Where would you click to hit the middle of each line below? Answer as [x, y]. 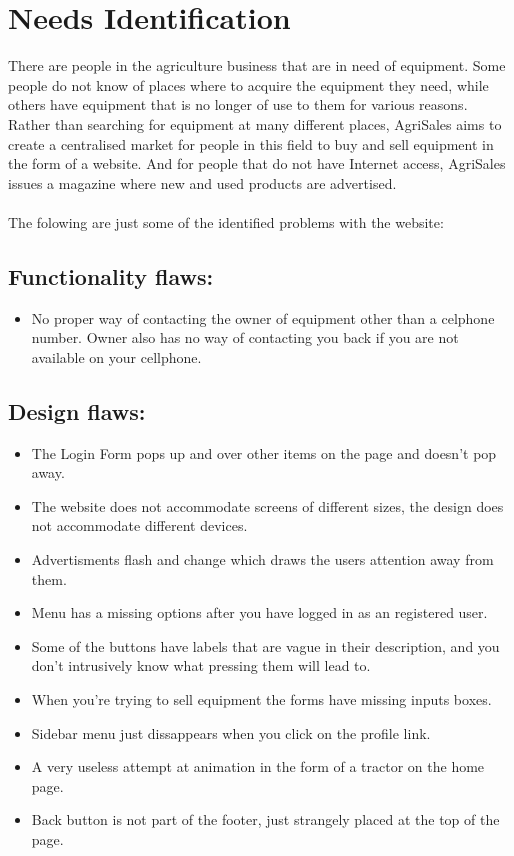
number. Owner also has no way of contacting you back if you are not [245, 337]
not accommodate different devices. [139, 525]
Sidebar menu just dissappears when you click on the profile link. [231, 732]
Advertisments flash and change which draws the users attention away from [262, 559]
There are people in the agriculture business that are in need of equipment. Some [257, 65]
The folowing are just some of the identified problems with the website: [226, 221]
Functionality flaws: [111, 275]
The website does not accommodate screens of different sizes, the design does [267, 505]
